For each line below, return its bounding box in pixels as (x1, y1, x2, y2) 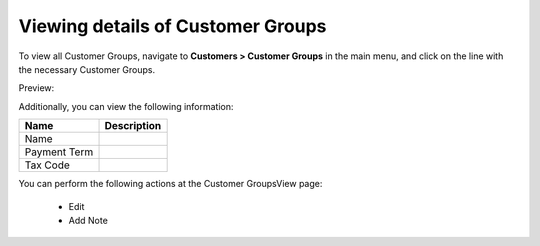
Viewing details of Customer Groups (18, 15, 327, 37)
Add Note (68, 214, 109, 226)
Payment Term (24, 145, 94, 159)
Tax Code (24, 158, 70, 172)
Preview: (18, 82, 55, 94)
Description (104, 119, 162, 133)
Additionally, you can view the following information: (18, 100, 234, 112)
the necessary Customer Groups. (18, 63, 156, 75)
